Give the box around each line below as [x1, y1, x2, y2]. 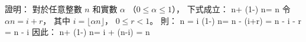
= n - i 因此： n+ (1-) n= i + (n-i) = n [5, 26, 150, 38]
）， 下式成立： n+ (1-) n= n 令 [171, 3, 291, 15]
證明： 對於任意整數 [5, 3, 82, 15]
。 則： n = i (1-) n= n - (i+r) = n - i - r [149, 14, 301, 26]
